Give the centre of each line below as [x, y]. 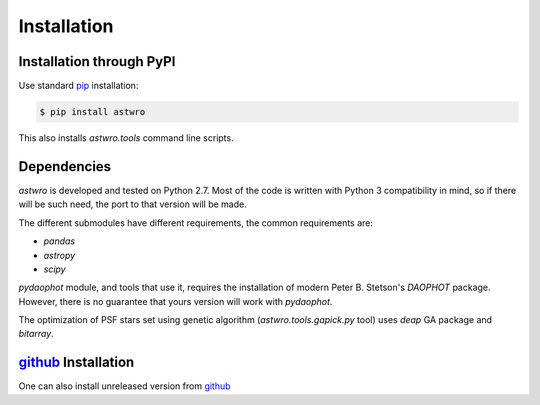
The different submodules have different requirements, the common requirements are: [196, 222]
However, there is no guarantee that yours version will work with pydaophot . [175, 301]
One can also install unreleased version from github [124, 386]
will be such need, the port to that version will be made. [132, 204]
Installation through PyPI [97, 61]
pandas [59, 241]
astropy [59, 255]
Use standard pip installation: [78, 86]
